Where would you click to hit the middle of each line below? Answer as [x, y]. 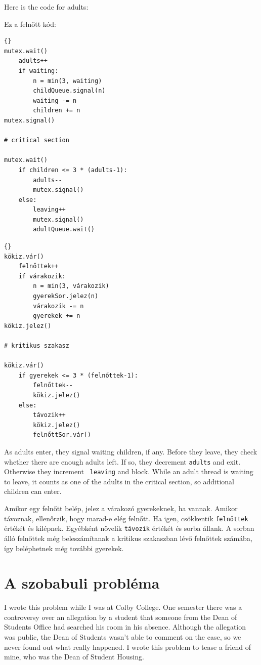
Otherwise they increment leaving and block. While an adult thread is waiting [129, 471]
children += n [57, 111]
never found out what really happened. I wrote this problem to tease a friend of [128, 647]
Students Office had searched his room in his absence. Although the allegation [125, 627]
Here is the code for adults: [46, 7]
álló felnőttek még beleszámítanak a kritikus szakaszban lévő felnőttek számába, [128, 538]
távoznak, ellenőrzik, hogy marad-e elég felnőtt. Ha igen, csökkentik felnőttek [126, 518]
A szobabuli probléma [82, 583]
